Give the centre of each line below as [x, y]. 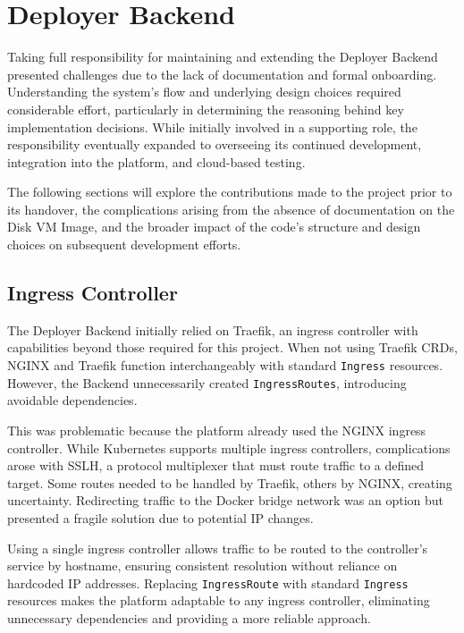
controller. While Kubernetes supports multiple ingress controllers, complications [229, 447]
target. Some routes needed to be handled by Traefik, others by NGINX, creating [230, 482]
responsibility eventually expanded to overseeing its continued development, [215, 144]
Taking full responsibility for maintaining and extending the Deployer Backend [223, 57]
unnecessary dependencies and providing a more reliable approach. [189, 617]
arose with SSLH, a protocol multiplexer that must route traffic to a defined [216, 465]
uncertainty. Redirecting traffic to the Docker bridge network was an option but [225, 500]
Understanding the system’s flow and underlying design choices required [204, 92]
